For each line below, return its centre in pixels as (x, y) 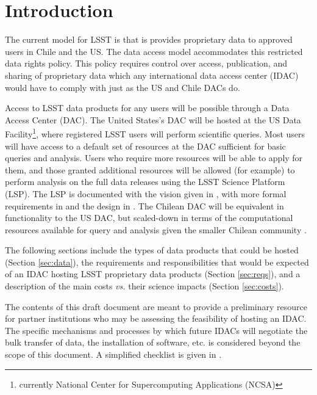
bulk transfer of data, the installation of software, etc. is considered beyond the (153, 342)
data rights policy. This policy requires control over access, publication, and (146, 63)
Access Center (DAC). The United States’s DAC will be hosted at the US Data (153, 119)
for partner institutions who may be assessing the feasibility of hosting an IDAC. (156, 318)
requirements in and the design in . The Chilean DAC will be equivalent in (144, 205)
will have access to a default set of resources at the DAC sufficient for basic (145, 146)
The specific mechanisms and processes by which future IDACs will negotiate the (156, 330)
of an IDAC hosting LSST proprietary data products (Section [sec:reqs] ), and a (153, 274)
